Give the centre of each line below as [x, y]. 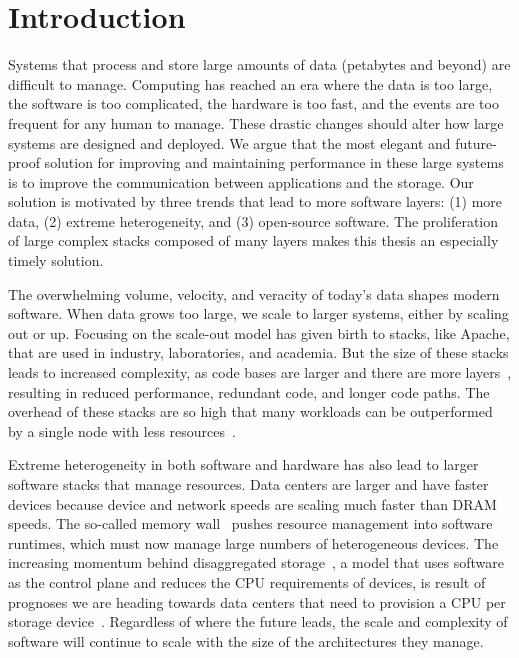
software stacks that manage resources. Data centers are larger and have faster [248, 484]
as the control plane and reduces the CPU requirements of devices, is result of [247, 581]
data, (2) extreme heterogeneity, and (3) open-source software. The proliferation [253, 220]
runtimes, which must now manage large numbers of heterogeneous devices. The [253, 542]
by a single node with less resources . [122, 430]
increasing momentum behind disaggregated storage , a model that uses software [256, 562]
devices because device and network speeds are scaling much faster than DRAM [252, 503]
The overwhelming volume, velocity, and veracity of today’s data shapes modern [254, 293]
